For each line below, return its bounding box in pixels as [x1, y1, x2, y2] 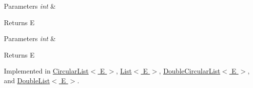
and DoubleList [4, 75, 50, 85]
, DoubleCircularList [159, 66, 220, 76]
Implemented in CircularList [4, 66, 89, 76]
